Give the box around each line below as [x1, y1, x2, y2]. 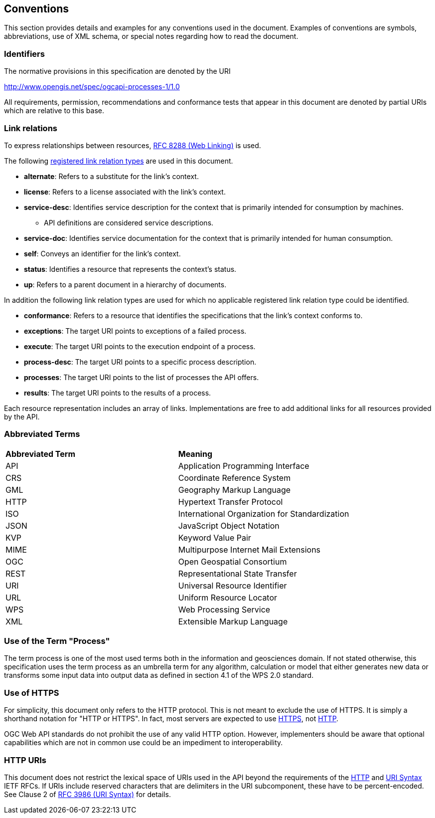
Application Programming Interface [178, 460, 309, 471]
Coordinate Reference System [178, 472, 291, 483]
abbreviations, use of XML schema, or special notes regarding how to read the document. [4, 32, 298, 41]
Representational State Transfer [178, 568, 297, 579]
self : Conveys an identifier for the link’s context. [24, 249, 181, 258]
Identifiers [4, 48, 45, 59]
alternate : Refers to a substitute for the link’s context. [24, 172, 199, 181]
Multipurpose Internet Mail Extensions [178, 544, 321, 555]
